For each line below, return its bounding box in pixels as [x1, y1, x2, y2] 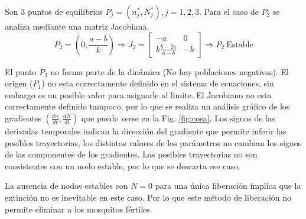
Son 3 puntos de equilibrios [5, 5, 103, 17]
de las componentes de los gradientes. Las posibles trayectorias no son [5, 148, 258, 160]
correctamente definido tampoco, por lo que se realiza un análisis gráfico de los [5, 100, 290, 112]
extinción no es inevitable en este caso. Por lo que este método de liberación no [5, 191, 292, 203]
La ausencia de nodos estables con [5, 179, 128, 192]
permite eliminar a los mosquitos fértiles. [5, 202, 152, 215]
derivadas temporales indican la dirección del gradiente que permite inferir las [5, 124, 287, 137]
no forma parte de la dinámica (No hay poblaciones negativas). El [50, 65, 289, 78]
